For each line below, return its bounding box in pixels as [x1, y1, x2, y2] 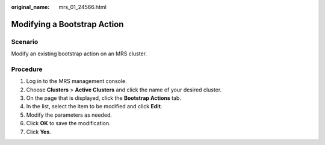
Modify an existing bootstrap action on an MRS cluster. [11, 50, 147, 57]
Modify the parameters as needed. [26, 111, 113, 119]
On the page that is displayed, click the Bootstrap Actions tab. [26, 94, 182, 102]
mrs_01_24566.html [58, 4, 107, 10]
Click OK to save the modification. [26, 120, 111, 127]
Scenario [11, 37, 39, 46]
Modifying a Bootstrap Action [11, 19, 124, 29]
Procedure [11, 65, 43, 73]
